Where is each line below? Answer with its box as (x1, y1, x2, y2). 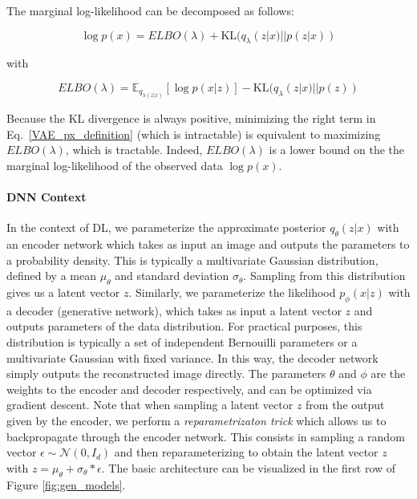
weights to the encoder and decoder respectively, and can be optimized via (6, 380, 372, 397)
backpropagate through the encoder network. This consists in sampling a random (6, 428, 405, 444)
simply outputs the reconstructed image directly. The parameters (6, 365, 326, 382)
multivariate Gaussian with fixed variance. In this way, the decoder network (6, 349, 379, 366)
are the (370, 365, 406, 382)
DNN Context (6, 189, 87, 205)
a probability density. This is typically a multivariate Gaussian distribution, (6, 251, 379, 268)
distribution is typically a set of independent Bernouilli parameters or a (6, 334, 358, 351)
